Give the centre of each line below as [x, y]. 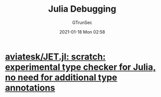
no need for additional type [61, 77]
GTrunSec [82, 22]
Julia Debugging [82, 9]
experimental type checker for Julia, [80, 67]
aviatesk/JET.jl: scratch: [56, 57]
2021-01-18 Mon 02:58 [82, 32]
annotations [30, 87]
